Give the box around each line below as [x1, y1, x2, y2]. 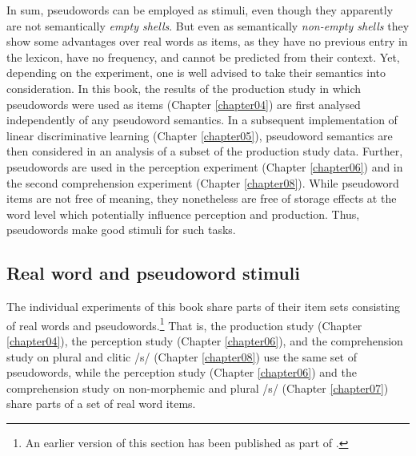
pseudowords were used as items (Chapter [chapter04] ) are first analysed [6, 95, 361, 112]
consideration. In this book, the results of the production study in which [6, 79, 362, 96]
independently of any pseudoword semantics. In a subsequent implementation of [6, 111, 398, 128]
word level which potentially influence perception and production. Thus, [6, 205, 360, 222]
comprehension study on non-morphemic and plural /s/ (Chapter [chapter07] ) [6, 379, 389, 396]
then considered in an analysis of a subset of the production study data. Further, [6, 143, 403, 159]
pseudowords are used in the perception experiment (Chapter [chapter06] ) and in [6, 158, 403, 175]
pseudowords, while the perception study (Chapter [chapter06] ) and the [6, 364, 357, 381]
